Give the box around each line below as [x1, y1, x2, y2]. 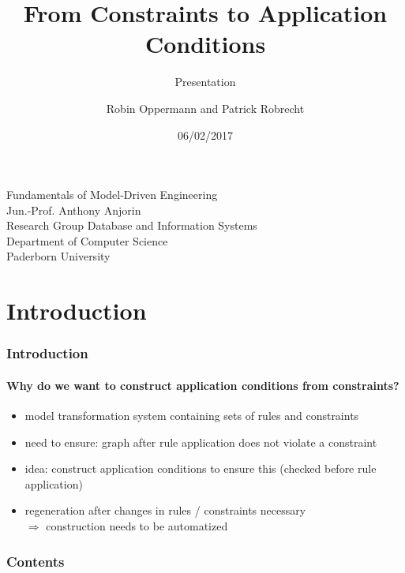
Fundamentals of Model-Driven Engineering [6, 186, 218, 203]
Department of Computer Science [6, 232, 168, 249]
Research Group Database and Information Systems [6, 217, 257, 234]
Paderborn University [6, 248, 111, 264]
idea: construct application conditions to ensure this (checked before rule [24, 460, 377, 477]
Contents [6, 551, 65, 571]
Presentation [174, 73, 236, 90]
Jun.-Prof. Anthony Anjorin [6, 201, 141, 218]
